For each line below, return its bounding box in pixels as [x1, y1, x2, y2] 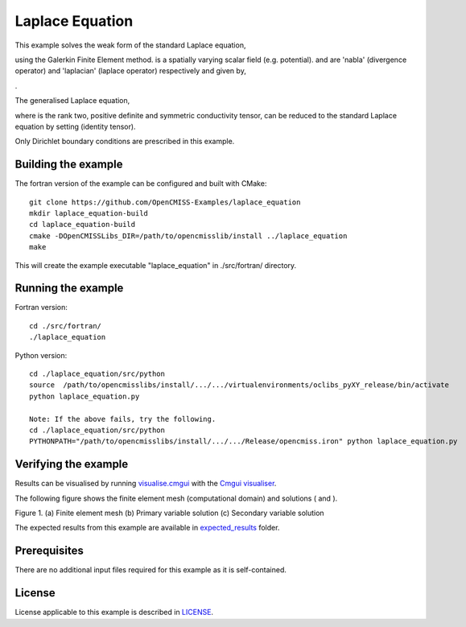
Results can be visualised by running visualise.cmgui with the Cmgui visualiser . [14, 479, 277, 489]
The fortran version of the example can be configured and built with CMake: [14, 179, 267, 188]
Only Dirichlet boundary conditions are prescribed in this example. [14, 137, 235, 146]
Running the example [14, 282, 124, 295]
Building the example [14, 158, 123, 171]
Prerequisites [14, 544, 84, 558]
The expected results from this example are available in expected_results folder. [14, 523, 280, 533]
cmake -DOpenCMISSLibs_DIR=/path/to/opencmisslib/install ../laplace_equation [29, 231, 348, 241]
